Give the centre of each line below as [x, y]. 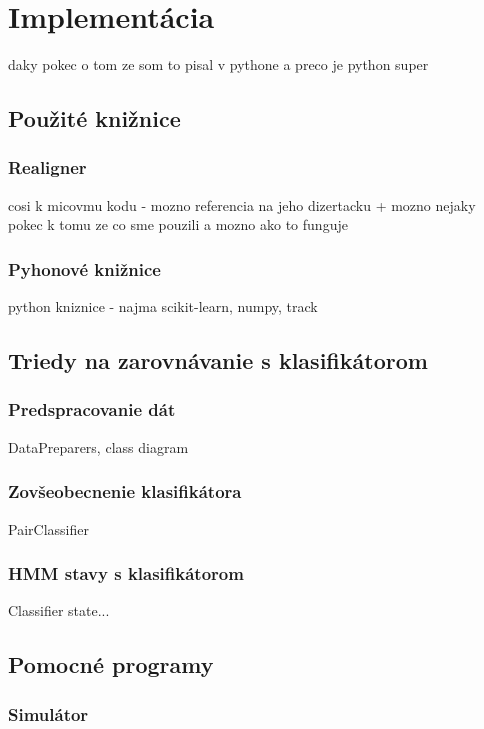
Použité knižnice [94, 118]
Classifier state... [59, 610]
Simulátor [48, 713]
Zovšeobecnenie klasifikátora [125, 491]
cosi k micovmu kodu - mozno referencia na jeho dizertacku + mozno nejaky [242, 204]
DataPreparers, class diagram [98, 446]
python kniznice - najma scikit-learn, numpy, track [163, 306]
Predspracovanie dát [92, 409]
